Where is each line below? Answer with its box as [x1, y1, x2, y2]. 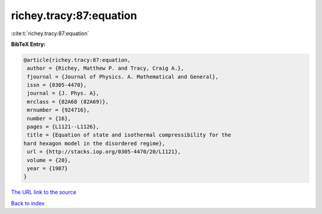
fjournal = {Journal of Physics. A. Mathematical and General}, [27, 73, 219, 80]
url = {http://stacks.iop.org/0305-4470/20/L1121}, [27, 148, 181, 155]
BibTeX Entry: [11, 41, 46, 48]
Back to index [11, 200, 45, 207]
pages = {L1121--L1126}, [27, 123, 100, 131]
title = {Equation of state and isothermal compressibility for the [27, 132, 231, 138]
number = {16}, [27, 115, 72, 122]
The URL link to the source [11, 188, 77, 196]
